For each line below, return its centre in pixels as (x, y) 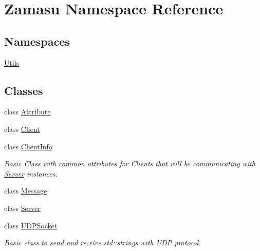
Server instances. (31, 173)
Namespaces (37, 41)
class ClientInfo (28, 146)
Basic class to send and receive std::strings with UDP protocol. (103, 243)
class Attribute (27, 112)
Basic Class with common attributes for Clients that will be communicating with (130, 163)
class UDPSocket (31, 225)
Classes (24, 90)
